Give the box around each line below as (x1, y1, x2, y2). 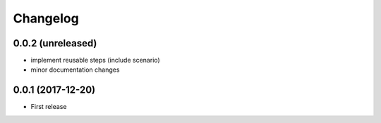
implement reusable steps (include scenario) (30, 56, 160, 65)
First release (30, 103, 67, 111)
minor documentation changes (30, 65, 120, 74)
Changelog (13, 11, 79, 26)
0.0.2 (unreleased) (13, 37, 97, 49)
